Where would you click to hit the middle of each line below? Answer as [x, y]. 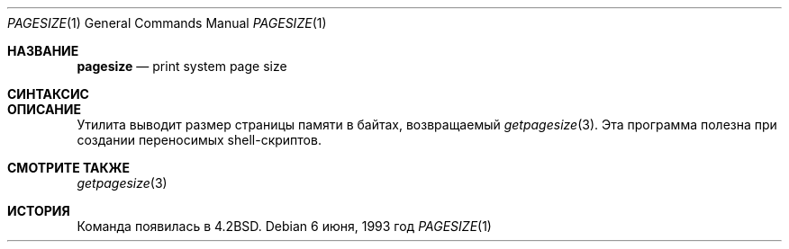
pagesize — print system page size [182, 66]
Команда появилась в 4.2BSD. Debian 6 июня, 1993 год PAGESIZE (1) [284, 226]
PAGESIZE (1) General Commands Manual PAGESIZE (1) [167, 23]
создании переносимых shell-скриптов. [199, 140]
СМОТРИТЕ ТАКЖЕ [69, 168]
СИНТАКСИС [48, 94]
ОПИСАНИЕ [44, 109]
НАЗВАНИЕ [43, 51]
